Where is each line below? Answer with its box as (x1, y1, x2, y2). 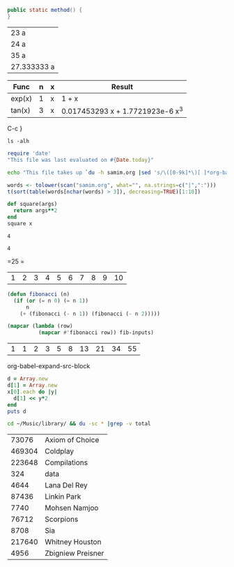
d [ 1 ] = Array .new (7, 382, 58, 389)
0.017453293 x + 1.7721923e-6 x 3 (61, 105, 183, 116)
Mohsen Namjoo (45, 503, 99, 513)
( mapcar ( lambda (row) (7, 323, 73, 330)
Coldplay (45, 446, 75, 456)
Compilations (45, 458, 88, 467)
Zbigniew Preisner (45, 548, 104, 558)
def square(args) (7, 201, 58, 208)
